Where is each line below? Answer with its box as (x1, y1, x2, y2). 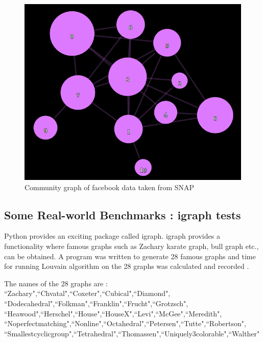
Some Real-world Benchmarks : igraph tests (4, 207, 241, 222)
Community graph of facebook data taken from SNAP (25, 181, 195, 192)
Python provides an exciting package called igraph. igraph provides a (4, 231, 220, 241)
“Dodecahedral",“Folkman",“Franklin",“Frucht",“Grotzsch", (4, 298, 188, 308)
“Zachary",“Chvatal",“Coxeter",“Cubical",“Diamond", (4, 288, 171, 299)
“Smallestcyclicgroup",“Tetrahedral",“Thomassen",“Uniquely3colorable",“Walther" (4, 328, 260, 338)
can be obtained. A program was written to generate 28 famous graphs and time (4, 250, 256, 261)
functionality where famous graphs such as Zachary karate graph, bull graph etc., (4, 240, 259, 251)
